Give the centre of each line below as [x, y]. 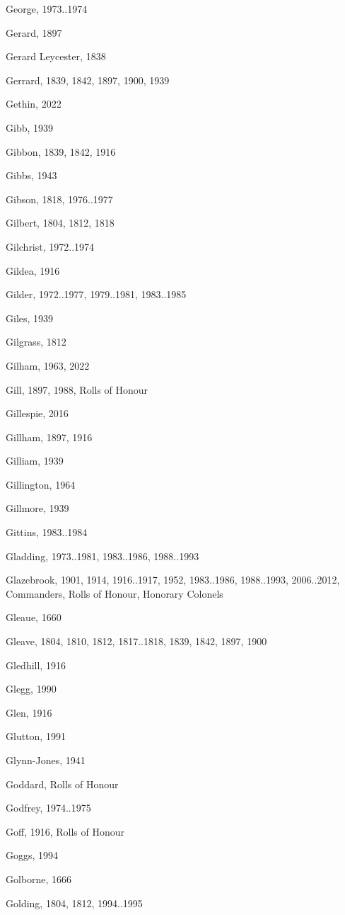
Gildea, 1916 [33, 270]
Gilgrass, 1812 [36, 342]
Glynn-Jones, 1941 [46, 760]
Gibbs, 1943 [31, 175]
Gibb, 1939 [30, 127]
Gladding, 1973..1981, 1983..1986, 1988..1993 [103, 556]
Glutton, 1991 [36, 736]
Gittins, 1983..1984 [47, 532]
